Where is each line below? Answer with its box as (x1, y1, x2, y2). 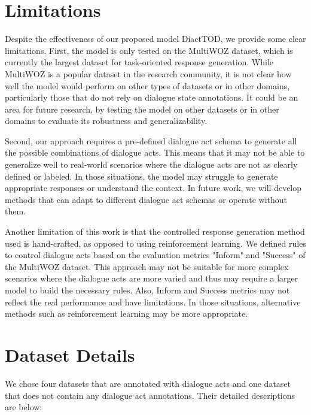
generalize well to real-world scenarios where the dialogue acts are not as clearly (5, 158, 298, 171)
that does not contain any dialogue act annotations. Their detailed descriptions (5, 389, 295, 401)
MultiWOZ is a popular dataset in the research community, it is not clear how (5, 67, 292, 80)
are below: (5, 401, 42, 413)
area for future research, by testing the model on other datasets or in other (5, 102, 279, 115)
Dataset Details (5, 342, 135, 366)
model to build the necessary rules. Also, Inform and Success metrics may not (5, 284, 290, 296)
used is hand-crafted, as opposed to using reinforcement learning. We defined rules (5, 237, 306, 249)
